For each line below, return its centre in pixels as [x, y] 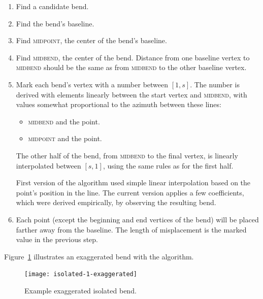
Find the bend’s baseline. [55, 23]
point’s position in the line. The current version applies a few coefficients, [130, 192]
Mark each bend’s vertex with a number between [92, 84]
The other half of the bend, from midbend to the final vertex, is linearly [127, 155]
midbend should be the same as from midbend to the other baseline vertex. [131, 67]
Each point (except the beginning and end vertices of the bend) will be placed [137, 219]
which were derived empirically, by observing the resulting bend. [116, 202]
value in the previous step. [57, 239]
